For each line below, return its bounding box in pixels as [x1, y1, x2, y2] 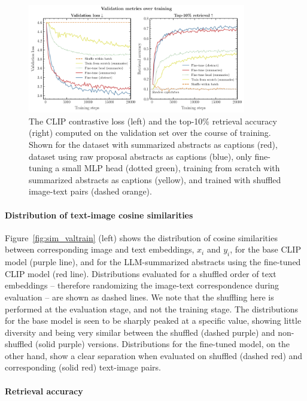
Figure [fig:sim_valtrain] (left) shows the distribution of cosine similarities [5, 231, 278, 244]
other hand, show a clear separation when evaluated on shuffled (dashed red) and [5, 349, 303, 361]
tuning [29, 162, 53, 174]
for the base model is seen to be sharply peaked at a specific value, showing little [5, 314, 302, 327]
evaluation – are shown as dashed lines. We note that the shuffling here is [5, 290, 274, 303]
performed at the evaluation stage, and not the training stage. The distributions [5, 302, 299, 315]
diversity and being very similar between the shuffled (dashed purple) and [5, 326, 275, 338]
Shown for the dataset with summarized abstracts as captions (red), [29, 138, 278, 150]
